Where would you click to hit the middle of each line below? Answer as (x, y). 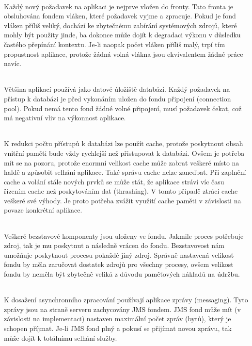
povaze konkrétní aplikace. (43, 210)
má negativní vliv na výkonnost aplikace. (65, 118)
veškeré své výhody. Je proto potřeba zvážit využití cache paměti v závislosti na (123, 200)
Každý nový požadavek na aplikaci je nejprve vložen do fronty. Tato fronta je (119, 6)
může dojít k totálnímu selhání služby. (61, 338)
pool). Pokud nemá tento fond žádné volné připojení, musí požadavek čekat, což (123, 108)
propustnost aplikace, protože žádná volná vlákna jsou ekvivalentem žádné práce (124, 54)
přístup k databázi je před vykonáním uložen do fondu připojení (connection (118, 98)
